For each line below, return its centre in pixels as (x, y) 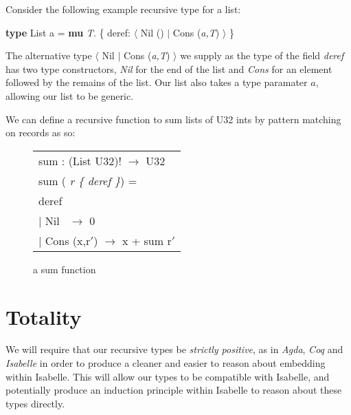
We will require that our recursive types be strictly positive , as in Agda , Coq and (174, 349)
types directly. (35, 403)
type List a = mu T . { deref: (68, 32)
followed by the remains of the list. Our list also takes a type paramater (157, 82)
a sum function (65, 269)
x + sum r (147, 240)
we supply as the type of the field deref (262, 55)
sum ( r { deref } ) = (88, 180)
